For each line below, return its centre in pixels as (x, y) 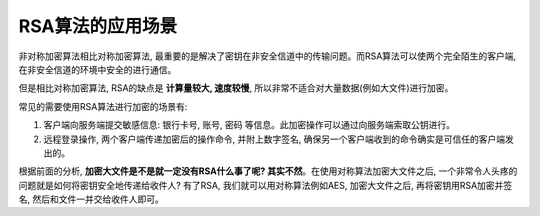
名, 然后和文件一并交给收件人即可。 (91, 199)
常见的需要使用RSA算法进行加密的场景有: (103, 106)
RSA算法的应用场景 (98, 26)
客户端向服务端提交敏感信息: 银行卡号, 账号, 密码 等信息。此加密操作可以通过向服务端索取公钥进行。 (249, 125)
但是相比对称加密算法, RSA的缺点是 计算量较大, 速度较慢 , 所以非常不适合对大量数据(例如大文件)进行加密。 (236, 88)
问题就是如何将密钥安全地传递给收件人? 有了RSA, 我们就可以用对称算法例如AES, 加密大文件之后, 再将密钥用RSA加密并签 (265, 185)
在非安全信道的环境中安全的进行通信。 (97, 69)
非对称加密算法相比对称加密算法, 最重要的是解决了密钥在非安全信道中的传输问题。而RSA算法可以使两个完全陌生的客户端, (267, 56)
